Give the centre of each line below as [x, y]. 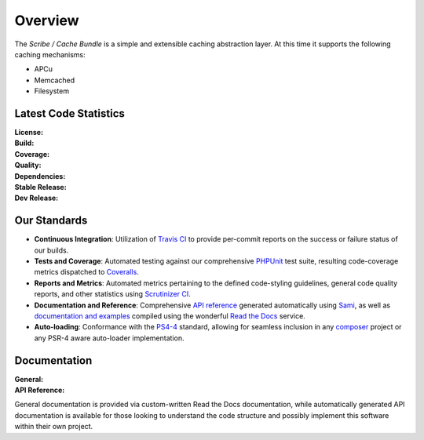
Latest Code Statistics [69, 113]
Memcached [55, 80]
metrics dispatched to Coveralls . [86, 272]
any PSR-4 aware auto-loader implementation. [109, 338]
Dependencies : [40, 176]
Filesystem [52, 91]
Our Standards [51, 221]
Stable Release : [40, 187]
